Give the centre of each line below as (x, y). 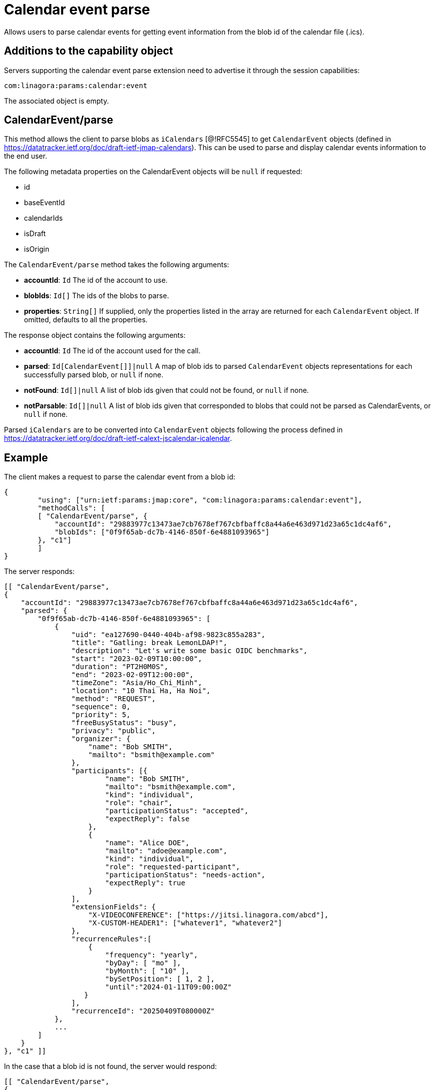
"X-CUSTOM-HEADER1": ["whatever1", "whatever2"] (185, 923)
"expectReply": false (147, 819)
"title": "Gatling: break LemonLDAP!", (149, 643)
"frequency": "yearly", (151, 955)
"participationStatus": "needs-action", (185, 875)
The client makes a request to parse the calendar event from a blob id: (120, 477)
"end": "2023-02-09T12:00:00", (132, 675)
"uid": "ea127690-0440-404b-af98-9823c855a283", (168, 635)
